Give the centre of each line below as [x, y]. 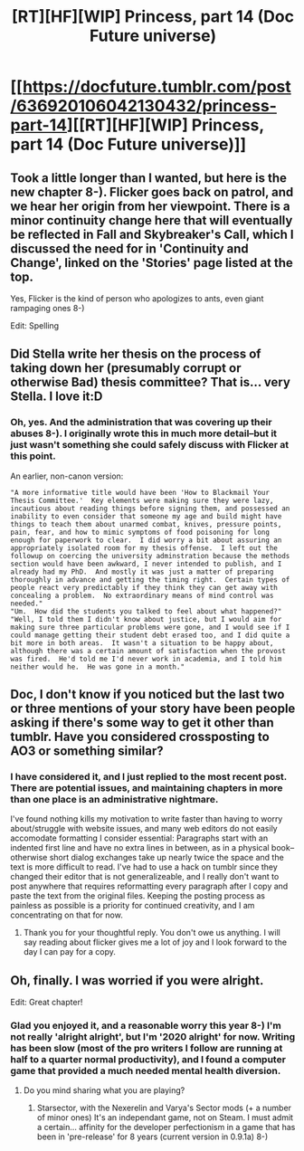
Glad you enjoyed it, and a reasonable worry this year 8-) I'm [146, 1026]
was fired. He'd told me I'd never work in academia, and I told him [146, 659]
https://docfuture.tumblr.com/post [157, 87]
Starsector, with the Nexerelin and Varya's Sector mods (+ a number [164, 1108]
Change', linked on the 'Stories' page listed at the [152, 263]
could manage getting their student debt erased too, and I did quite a [150, 635]
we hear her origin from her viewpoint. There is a [150, 206]
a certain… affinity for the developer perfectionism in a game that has [166, 1127]
